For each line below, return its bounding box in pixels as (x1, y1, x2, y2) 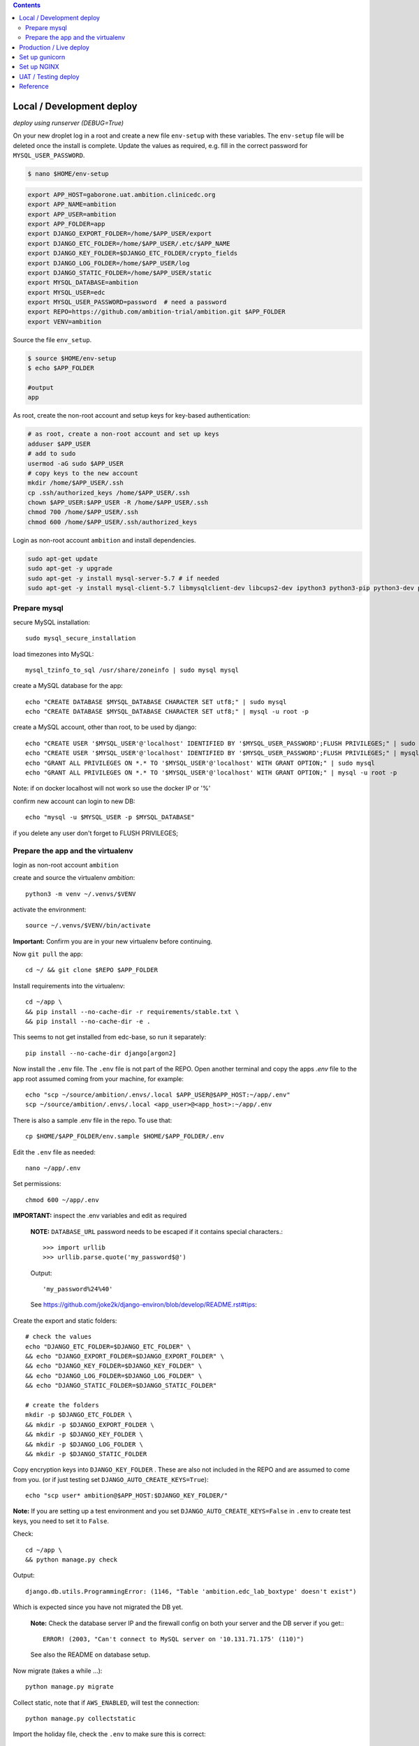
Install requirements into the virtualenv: (13, 981, 126, 990)
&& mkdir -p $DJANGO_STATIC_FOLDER (25, 1450, 147, 1458)
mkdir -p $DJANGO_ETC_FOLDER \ (25, 1411, 133, 1419)
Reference (19, 82, 49, 91)
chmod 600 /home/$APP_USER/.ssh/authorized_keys (27, 518, 198, 526)
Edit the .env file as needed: (13, 1147, 96, 1156)
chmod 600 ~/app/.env (25, 1196, 99, 1204)
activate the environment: (13, 905, 87, 914)
